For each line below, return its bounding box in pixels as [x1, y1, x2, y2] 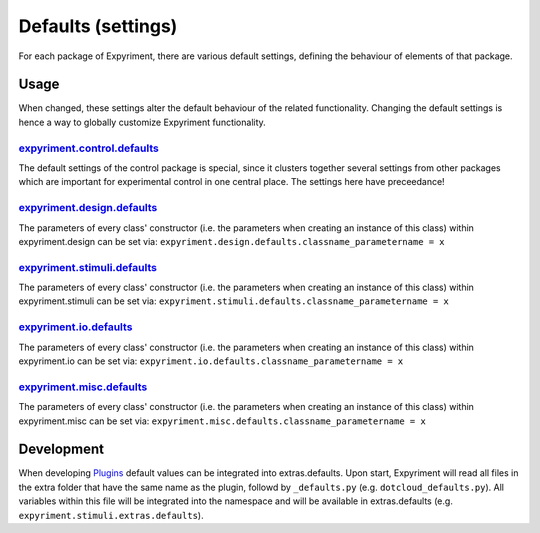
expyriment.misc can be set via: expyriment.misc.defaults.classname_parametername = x [18, 415, 427, 427]
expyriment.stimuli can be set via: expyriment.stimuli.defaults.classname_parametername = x [18, 295, 450, 307]
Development [18, 441, 105, 458]
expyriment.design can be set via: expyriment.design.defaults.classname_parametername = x [18, 235, 445, 247]
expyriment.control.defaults [18, 141, 159, 155]
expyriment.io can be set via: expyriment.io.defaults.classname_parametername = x [18, 355, 404, 367]
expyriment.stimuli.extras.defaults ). [18, 509, 204, 521]
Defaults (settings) [18, 15, 178, 37]
